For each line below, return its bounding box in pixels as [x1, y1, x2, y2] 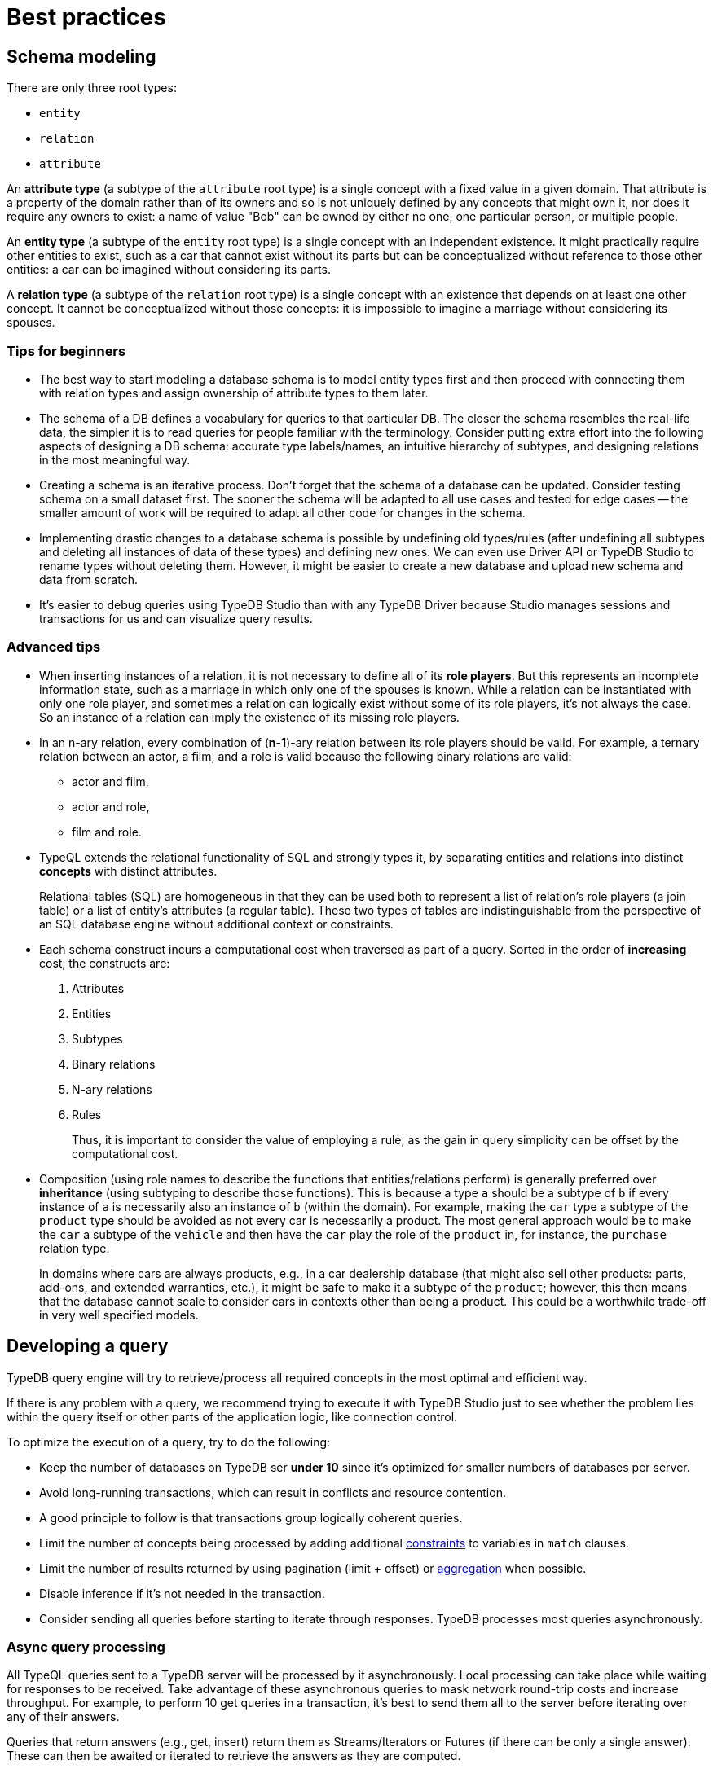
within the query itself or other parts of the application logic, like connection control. [7, 1409, 458, 1424]
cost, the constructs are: [39, 955, 170, 970]
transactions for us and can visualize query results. [39, 611, 313, 626]
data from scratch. [39, 572, 138, 586]
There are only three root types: [7, 81, 177, 95]
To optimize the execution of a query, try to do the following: [7, 1434, 331, 1449]
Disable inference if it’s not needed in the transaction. [39, 1586, 325, 1600]
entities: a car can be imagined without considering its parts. [7, 262, 331, 277]
